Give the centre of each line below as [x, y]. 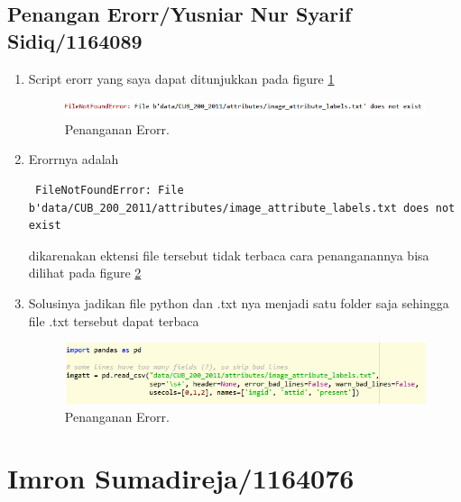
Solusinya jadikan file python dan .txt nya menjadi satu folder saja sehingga [239, 303]
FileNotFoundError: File [109, 191]
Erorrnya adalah [74, 159]
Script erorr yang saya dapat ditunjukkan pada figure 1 [181, 78]
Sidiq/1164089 [75, 40]
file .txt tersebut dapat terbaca [114, 320]
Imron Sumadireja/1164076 [181, 478]
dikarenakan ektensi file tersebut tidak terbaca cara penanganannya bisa [229, 255]
